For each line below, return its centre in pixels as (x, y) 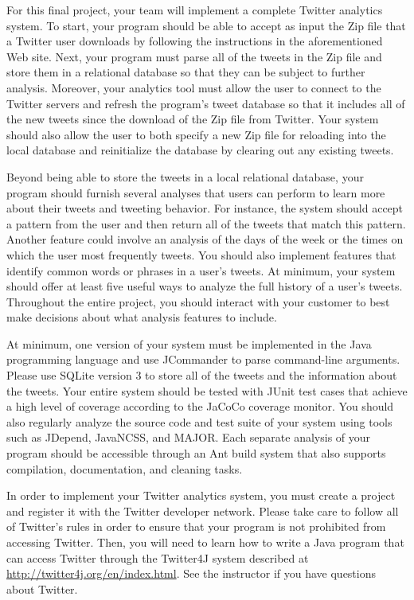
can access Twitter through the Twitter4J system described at (158, 557)
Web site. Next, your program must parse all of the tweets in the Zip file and (194, 56)
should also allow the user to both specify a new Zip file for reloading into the (196, 134)
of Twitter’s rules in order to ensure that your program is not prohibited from (196, 526)
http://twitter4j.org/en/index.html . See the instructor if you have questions (191, 573)
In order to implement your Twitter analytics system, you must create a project (201, 495)
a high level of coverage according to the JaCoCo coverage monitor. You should (200, 406)
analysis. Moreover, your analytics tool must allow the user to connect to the (194, 87)
